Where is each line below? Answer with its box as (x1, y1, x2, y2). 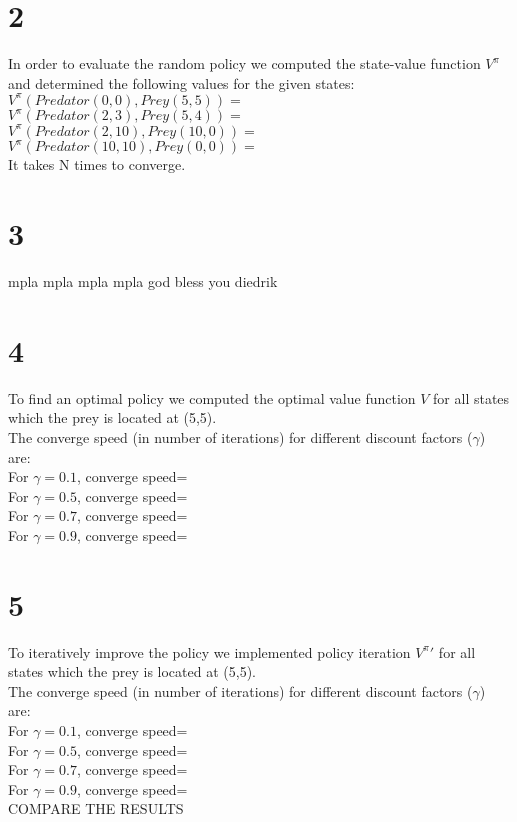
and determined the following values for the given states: (8, 72, 355, 93)
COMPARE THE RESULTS (8, 798, 184, 819)
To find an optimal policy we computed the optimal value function (8, 387, 416, 408)
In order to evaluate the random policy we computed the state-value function (8, 53, 481, 74)
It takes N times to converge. (8, 154, 186, 175)
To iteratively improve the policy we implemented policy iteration (8, 641, 411, 662)
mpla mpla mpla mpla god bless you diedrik (8, 271, 278, 292)
